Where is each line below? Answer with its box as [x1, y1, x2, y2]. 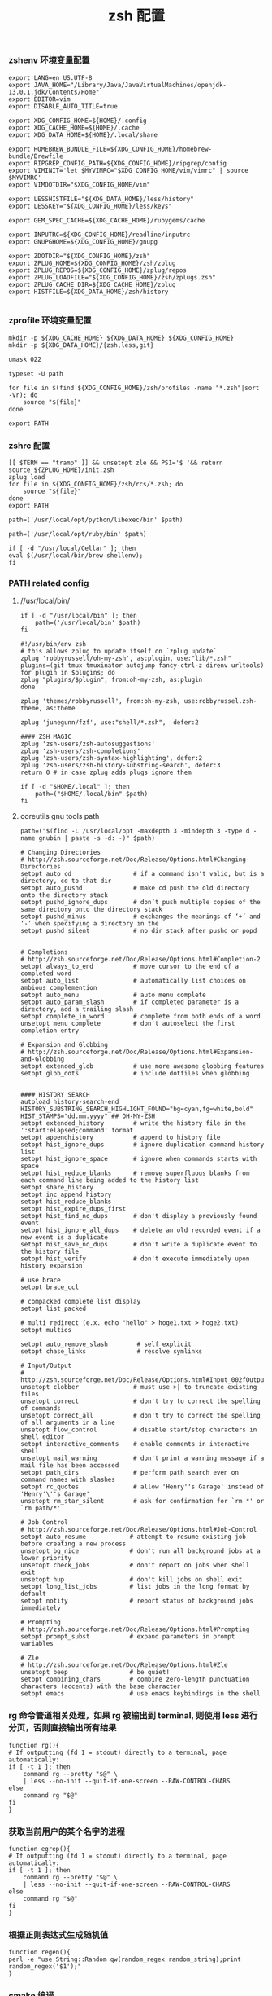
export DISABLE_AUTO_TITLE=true [8, 102, 118, 110]
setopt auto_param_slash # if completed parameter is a [19, 998, 240, 1006]
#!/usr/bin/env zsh [19, 640, 87, 648]
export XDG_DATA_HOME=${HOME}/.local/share [8, 130, 158, 138]
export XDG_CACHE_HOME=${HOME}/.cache [8, 123, 140, 132]
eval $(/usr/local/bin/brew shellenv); [8, 552, 144, 560]
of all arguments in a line [19, 1418, 115, 1427]
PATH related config [8, 578, 89, 589]
